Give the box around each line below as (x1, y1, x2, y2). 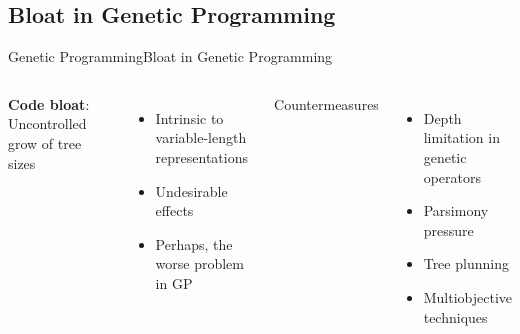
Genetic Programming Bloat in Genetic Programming (8, 46, 333, 67)
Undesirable (155, 180, 228, 201)
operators (423, 166, 482, 187)
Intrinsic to (155, 107, 224, 128)
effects (155, 200, 194, 221)
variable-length (155, 127, 247, 148)
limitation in (423, 127, 500, 148)
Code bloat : (8, 93, 90, 114)
